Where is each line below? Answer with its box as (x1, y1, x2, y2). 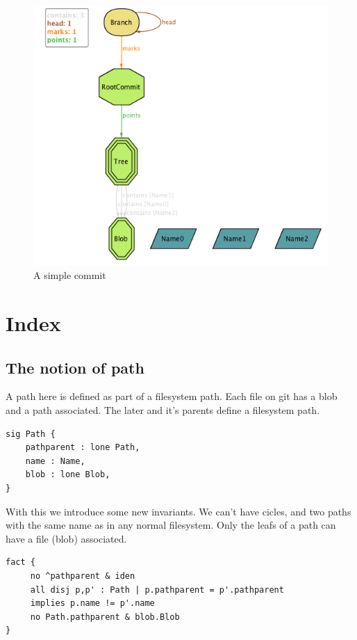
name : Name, (25, 456, 85, 466)
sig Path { (6, 429, 56, 439)
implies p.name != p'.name (30, 598, 155, 609)
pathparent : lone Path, (25, 442, 140, 453)
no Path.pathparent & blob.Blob (30, 611, 180, 622)
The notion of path (6, 356, 144, 378)
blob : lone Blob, (25, 470, 110, 480)
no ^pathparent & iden (30, 570, 135, 581)
